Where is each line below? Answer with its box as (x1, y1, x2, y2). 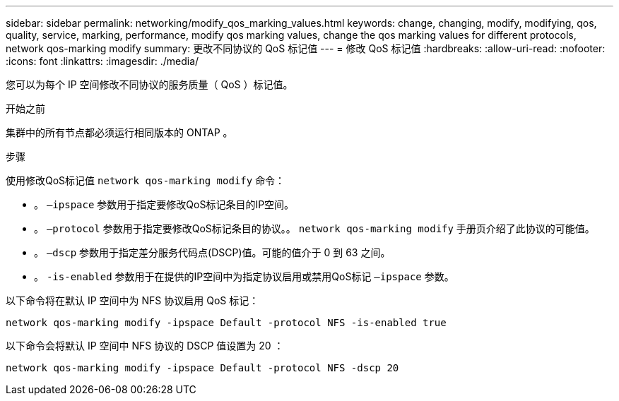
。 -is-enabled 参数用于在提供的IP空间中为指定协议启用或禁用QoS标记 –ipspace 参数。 (34, 270, 454, 282)
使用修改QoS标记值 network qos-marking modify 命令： (6, 174, 285, 186)
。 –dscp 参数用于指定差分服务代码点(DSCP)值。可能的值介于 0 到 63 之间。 (34, 246, 391, 258)
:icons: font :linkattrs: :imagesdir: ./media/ (6, 55, 199, 67)
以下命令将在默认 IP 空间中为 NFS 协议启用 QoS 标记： (6, 294, 259, 306)
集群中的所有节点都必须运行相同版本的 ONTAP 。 (6, 126, 233, 138)
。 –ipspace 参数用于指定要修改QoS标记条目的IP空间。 (34, 198, 295, 210)
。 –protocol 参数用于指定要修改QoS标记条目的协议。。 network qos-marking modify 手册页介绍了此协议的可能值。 (34, 222, 595, 234)
